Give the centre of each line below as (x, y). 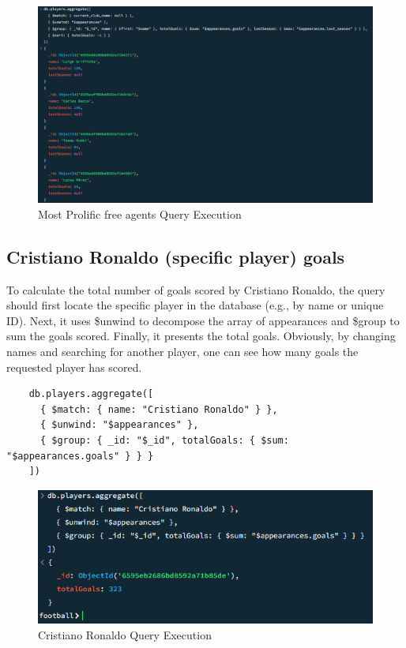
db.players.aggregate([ (91, 394)
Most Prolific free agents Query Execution (140, 214)
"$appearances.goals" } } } (80, 456)
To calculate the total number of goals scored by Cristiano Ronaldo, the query (196, 289)
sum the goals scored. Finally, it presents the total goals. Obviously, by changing (201, 336)
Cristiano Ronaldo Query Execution (125, 634)
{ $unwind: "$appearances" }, (119, 425)
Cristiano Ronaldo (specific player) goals (176, 256)
